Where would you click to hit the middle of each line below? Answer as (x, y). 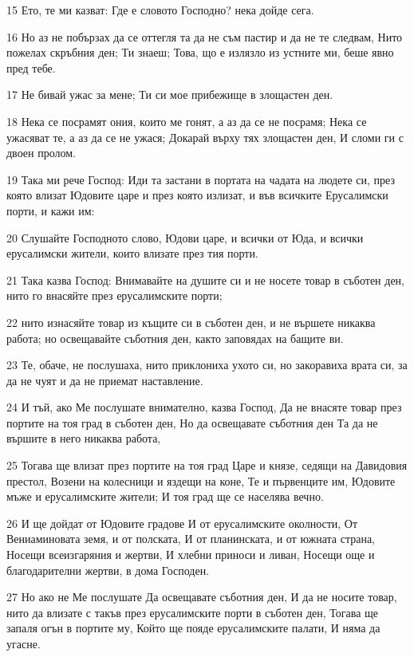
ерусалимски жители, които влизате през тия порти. (132, 253)
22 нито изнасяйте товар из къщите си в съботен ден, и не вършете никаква (191, 322)
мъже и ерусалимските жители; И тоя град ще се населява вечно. (165, 496)
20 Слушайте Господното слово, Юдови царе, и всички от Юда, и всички (185, 237)
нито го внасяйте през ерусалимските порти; (114, 295)
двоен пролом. (41, 153)
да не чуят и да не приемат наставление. (105, 380)
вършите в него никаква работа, (84, 438)
